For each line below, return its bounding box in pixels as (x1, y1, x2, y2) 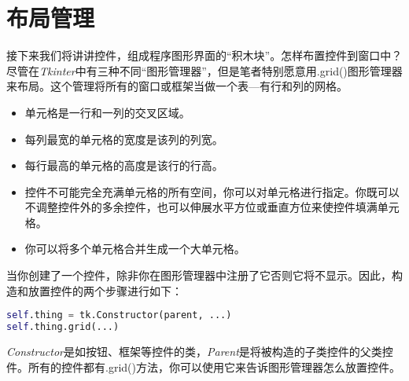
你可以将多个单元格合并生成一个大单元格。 (24, 240, 245, 257)
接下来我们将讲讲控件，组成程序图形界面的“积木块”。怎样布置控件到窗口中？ (6, 47, 403, 64)
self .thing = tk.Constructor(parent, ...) (6, 310, 232, 321)
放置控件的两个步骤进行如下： (28, 282, 182, 299)
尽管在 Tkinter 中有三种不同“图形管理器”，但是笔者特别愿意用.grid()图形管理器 (6, 62, 403, 79)
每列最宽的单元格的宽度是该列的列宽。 (24, 130, 223, 147)
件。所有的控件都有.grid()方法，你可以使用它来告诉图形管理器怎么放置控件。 (6, 358, 400, 375)
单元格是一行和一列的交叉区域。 (24, 104, 190, 120)
